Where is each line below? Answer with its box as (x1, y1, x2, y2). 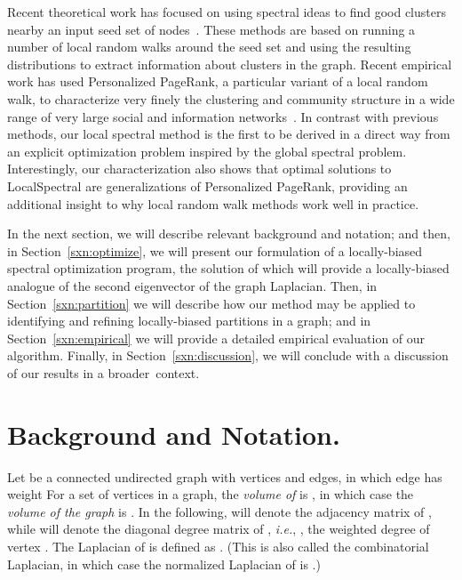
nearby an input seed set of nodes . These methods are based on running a (7, 20, 416, 38)
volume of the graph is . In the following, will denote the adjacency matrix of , (7, 502, 432, 520)
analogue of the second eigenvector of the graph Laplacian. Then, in (7, 276, 378, 294)
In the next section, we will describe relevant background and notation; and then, (7, 224, 450, 243)
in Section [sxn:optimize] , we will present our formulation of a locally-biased (7, 241, 423, 260)
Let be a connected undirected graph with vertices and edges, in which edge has (7, 467, 442, 486)
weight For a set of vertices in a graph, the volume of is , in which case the (7, 485, 414, 503)
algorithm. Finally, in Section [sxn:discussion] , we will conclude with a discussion (7, 346, 449, 365)
